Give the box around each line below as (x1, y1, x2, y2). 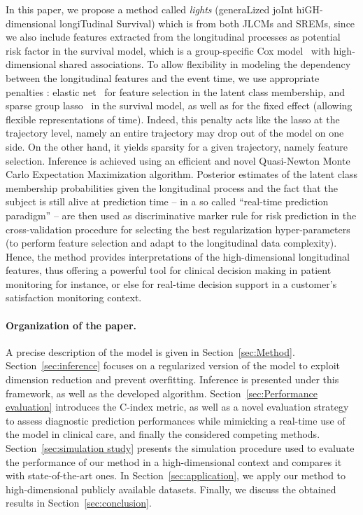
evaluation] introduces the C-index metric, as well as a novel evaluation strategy (6, 399, 349, 414)
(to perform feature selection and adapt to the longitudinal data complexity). (6, 235, 337, 250)
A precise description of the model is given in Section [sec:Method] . (6, 344, 295, 359)
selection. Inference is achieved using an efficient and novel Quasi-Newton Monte (6, 153, 350, 167)
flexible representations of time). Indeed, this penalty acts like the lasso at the (6, 111, 340, 126)
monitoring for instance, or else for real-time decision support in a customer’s (6, 276, 337, 291)
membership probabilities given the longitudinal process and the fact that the (6, 180, 338, 195)
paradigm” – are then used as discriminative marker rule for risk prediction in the (6, 207, 357, 222)
